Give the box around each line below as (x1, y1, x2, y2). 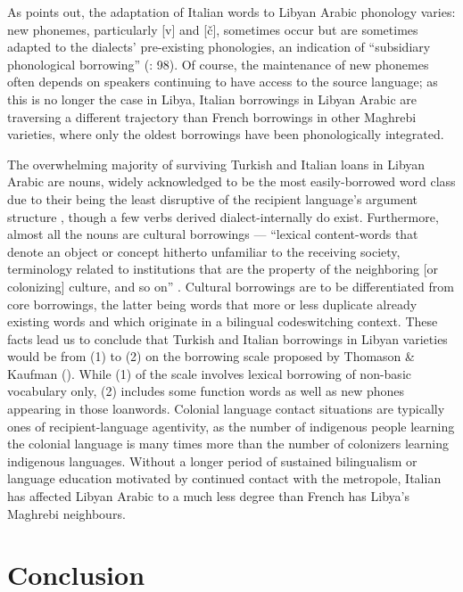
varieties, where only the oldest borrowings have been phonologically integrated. (7, 125, 444, 144)
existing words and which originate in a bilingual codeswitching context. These (7, 312, 438, 331)
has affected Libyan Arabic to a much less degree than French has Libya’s (7, 487, 409, 506)
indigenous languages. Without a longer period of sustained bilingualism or (7, 451, 418, 470)
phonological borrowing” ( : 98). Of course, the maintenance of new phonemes (7, 54, 429, 73)
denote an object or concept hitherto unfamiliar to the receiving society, (7, 242, 401, 260)
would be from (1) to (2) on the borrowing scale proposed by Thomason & (7, 347, 415, 366)
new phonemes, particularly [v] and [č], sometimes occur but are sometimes (7, 20, 418, 38)
